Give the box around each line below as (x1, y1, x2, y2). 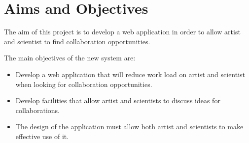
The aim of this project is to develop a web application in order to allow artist (4, 27, 241, 37)
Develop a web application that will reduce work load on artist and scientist (15, 69, 246, 79)
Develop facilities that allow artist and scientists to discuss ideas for (15, 95, 220, 106)
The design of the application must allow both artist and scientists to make (15, 121, 244, 132)
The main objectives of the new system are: (4, 53, 136, 63)
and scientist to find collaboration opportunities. (4, 36, 150, 46)
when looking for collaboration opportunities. (15, 79, 152, 89)
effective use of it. (15, 131, 69, 141)
